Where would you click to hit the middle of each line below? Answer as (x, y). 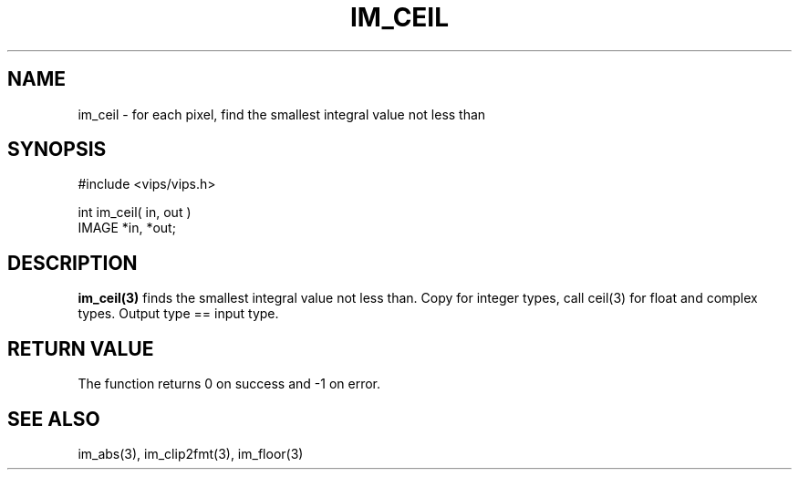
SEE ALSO (54, 419)
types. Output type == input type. (178, 314)
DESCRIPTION (73, 263)
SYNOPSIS (57, 150)
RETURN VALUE (81, 348)
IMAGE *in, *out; (127, 228)
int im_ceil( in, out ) (135, 213)
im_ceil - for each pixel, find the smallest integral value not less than (282, 114)
